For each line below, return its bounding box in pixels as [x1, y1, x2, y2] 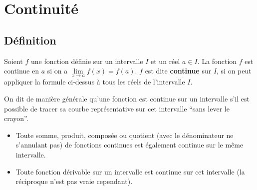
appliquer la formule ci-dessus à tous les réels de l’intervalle [4, 76, 185, 87]
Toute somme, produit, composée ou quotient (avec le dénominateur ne [15, 129, 234, 140]
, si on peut [217, 65, 252, 76]
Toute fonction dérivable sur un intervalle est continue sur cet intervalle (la [15, 166, 245, 176]
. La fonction [197, 55, 237, 66]
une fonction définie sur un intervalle [30, 55, 143, 66]
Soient [4, 55, 23, 66]
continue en [4, 65, 39, 76]
